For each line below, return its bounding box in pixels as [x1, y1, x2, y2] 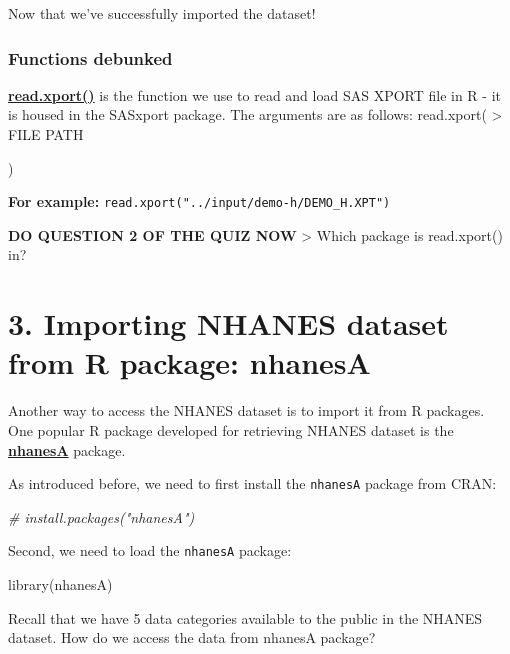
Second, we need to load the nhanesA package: [8, 540, 292, 561]
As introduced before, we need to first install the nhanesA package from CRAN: [8, 473, 497, 494]
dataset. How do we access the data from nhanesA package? [8, 627, 376, 648]
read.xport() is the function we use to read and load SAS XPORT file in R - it [8, 84, 501, 105]
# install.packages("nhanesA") [8, 506, 195, 527]
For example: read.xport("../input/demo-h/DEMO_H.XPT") [8, 191, 391, 212]
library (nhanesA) [8, 574, 113, 595]
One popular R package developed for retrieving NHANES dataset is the [8, 419, 454, 440]
